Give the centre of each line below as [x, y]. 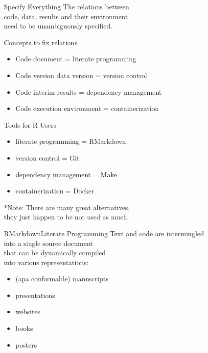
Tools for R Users [30, 124]
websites [28, 312]
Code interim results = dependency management [89, 92]
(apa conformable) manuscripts [62, 279]
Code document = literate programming [76, 59]
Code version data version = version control [81, 75]
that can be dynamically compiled [55, 253]
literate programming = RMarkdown [71, 141]
